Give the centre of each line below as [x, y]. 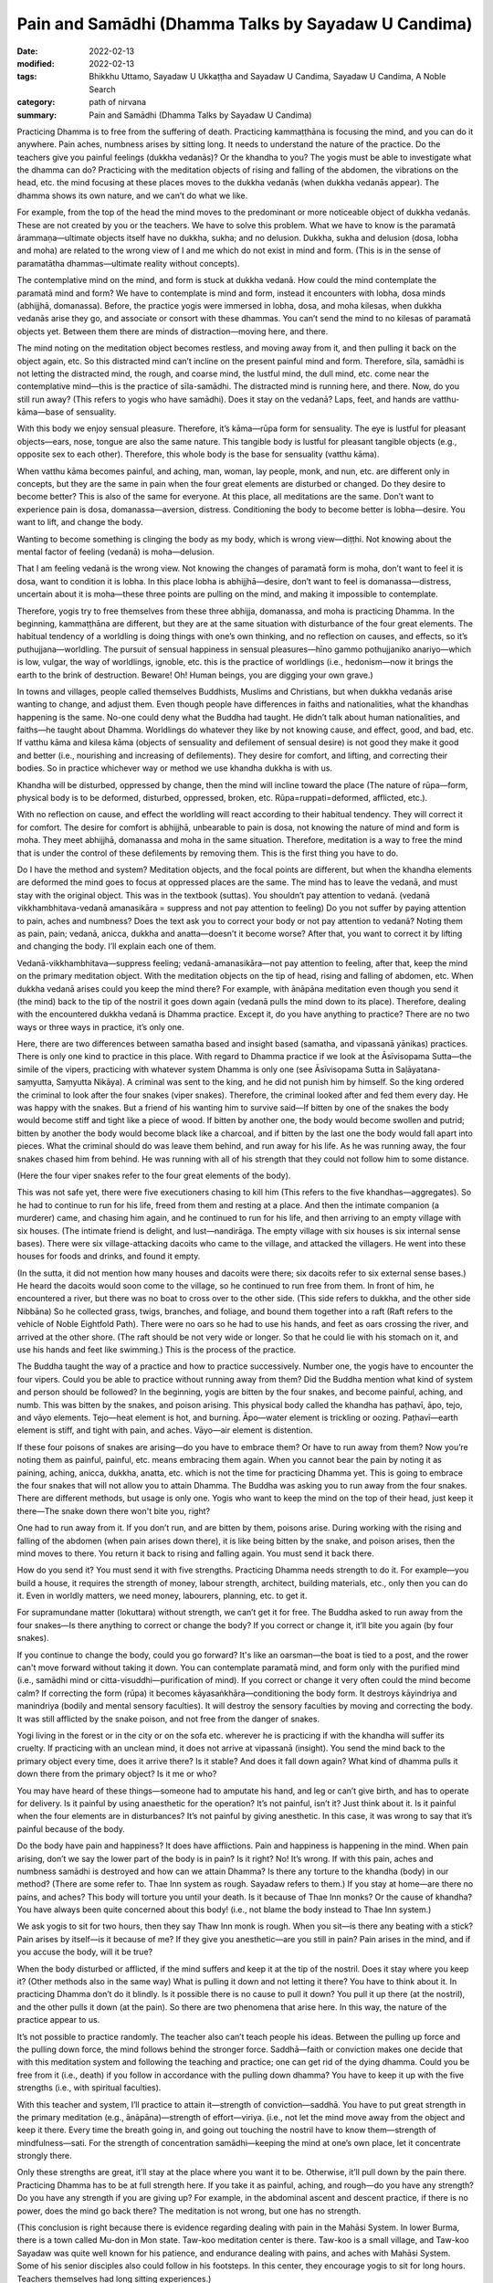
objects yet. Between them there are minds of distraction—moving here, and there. [173, 331]
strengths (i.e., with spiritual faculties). [89, 2088]
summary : [37, 115]
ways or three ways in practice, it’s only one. [100, 1026]
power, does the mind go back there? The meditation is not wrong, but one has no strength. [189, 2211]
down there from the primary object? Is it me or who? [117, 1774]
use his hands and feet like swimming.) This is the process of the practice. [157, 1350]
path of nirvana [117, 102]
